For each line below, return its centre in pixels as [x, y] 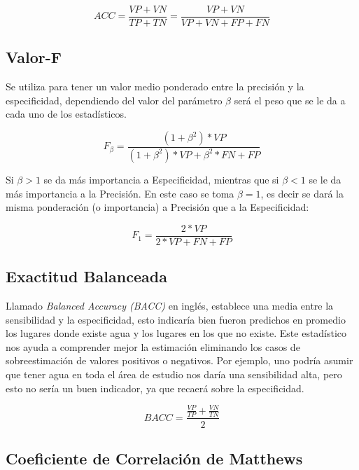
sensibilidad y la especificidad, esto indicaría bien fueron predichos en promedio [176, 319]
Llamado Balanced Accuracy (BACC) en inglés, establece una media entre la [170, 305]
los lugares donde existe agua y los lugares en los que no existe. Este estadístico [176, 333]
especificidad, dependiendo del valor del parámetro [114, 100]
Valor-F [34, 57]
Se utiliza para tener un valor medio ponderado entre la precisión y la [155, 87]
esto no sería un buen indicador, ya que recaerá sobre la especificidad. [155, 388]
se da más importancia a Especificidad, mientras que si [161, 179]
